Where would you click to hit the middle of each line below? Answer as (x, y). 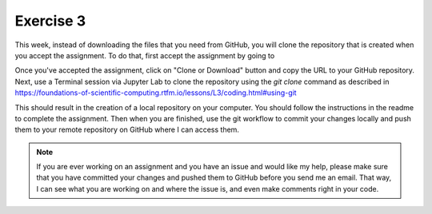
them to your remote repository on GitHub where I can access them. (127, 130)
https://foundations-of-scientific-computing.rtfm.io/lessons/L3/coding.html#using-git (156, 93)
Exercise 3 (50, 21)
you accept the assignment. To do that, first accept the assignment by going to (145, 55)
